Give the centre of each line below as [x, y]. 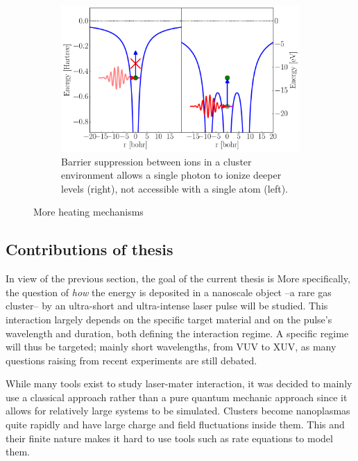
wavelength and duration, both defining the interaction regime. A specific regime [177, 333]
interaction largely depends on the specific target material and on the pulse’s [169, 319]
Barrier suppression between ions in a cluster [156, 161]
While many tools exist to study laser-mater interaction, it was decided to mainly [179, 383]
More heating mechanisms [88, 212]
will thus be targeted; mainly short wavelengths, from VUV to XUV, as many [171, 347]
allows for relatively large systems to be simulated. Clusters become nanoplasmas [178, 411]
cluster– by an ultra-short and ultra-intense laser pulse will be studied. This [167, 306]
